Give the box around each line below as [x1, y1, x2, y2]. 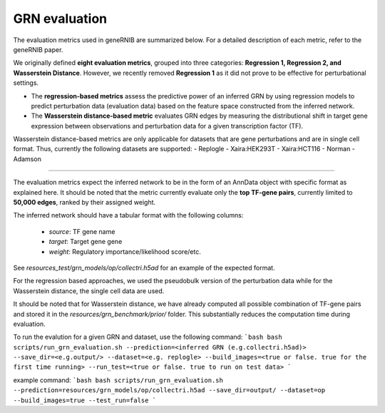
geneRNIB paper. [13, 45, 63, 53]
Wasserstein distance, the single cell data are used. [13, 286, 165, 295]
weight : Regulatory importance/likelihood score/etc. [48, 247, 201, 256]
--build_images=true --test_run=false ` [13, 396, 157, 404]
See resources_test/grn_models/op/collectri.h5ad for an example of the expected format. [13, 263, 275, 272]
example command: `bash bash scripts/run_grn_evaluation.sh [13, 375, 224, 384]
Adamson [13, 154, 42, 163]
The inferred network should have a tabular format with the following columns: [13, 211, 244, 220]
